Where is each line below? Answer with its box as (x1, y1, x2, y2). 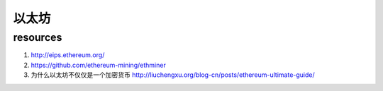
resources (13, 31, 62, 44)
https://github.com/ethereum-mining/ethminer (30, 61, 166, 69)
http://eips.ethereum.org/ (30, 51, 105, 59)
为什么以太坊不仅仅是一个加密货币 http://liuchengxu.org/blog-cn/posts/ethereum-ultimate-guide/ (30, 71, 315, 79)
